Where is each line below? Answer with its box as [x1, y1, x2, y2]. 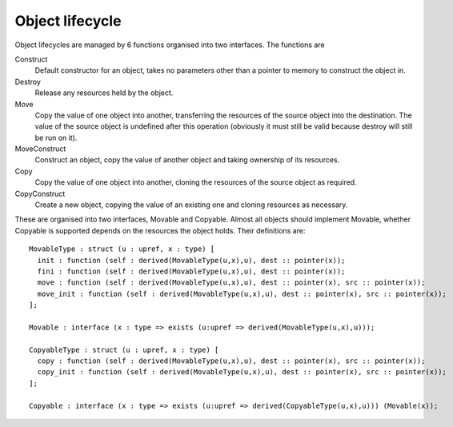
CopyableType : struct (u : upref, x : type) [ [29, 345, 219, 354]
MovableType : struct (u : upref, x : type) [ [29, 245, 215, 253]
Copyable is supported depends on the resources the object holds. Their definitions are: [14, 225, 306, 235]
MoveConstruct [14, 144, 66, 154]
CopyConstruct [14, 189, 66, 198]
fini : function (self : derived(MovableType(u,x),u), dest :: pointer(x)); [37, 266, 346, 276]
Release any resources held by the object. [34, 88, 174, 98]
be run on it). [34, 133, 78, 142]
